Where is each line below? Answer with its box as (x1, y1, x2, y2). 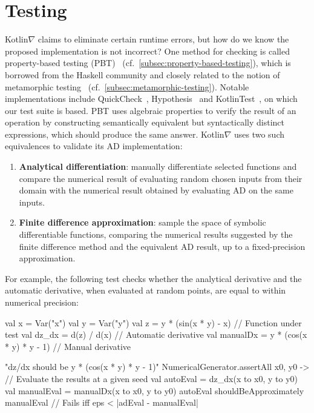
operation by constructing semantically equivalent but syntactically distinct (5, 116, 285, 129)
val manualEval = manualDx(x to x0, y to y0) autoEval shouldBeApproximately (5, 384, 304, 397)
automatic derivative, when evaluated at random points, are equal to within (5, 284, 286, 297)
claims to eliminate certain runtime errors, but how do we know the (38, 33, 289, 45)
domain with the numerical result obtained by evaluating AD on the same (19, 184, 293, 196)
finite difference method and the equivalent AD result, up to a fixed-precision (19, 240, 306, 252)
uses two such (234, 127, 285, 140)
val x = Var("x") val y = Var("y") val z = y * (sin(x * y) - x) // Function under (5, 316, 302, 329)
